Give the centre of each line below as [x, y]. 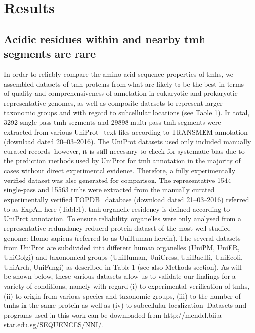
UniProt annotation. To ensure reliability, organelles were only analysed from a [123, 218]
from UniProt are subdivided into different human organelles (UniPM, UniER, [122, 247]
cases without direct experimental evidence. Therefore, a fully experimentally [120, 170]
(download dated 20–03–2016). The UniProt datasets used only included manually [127, 141]
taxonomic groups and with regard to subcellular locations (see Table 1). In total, [127, 112]
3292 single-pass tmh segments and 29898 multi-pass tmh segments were [113, 122]
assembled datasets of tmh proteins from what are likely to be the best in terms [124, 83]
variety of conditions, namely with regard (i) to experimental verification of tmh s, [127, 286]
